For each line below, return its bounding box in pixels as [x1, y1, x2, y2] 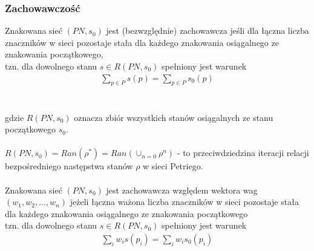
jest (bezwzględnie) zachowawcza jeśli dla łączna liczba [106, 24, 309, 37]
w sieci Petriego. [143, 160, 203, 172]
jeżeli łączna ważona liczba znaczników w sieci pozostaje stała [70, 195, 299, 208]
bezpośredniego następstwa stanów [5, 160, 133, 172]
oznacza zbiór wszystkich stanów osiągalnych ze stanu [74, 111, 273, 123]
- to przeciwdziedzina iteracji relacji [177, 146, 309, 159]
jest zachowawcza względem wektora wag [106, 183, 258, 196]
